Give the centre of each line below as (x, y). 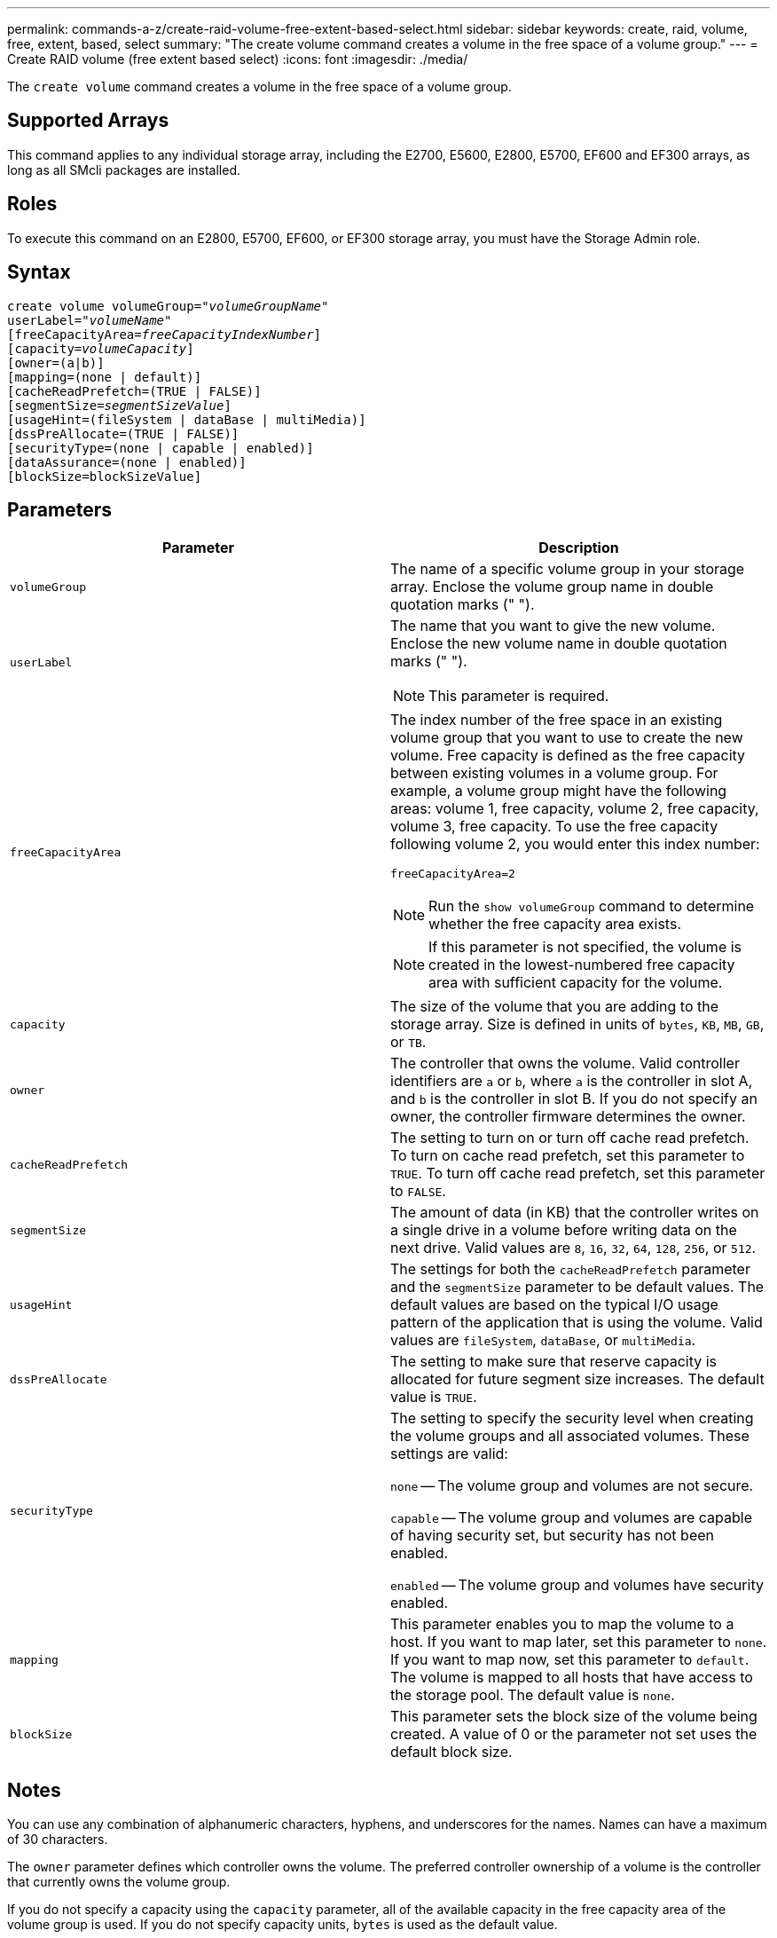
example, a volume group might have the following (559, 791)
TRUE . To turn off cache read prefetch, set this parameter (578, 1174)
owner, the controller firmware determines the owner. (568, 1117)
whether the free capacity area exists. (555, 924)
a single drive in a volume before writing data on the (564, 1230)
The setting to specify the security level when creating (572, 1418)
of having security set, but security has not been (552, 1536)
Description (579, 548)
